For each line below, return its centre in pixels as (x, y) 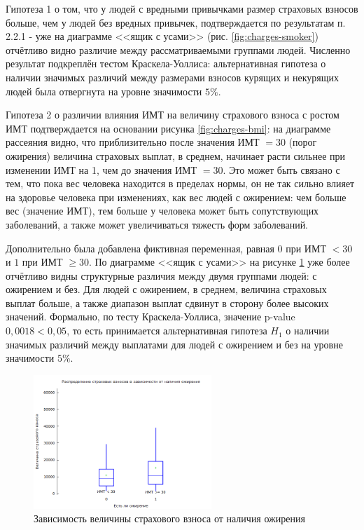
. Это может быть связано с (281, 169)
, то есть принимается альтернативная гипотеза (167, 331)
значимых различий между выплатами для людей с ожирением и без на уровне (174, 344)
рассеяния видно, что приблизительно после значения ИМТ (133, 142)
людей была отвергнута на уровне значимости (104, 91)
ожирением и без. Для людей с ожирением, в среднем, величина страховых (166, 289)
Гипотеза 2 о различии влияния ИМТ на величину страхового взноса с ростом (173, 115)
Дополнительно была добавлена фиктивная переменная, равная (140, 248)
